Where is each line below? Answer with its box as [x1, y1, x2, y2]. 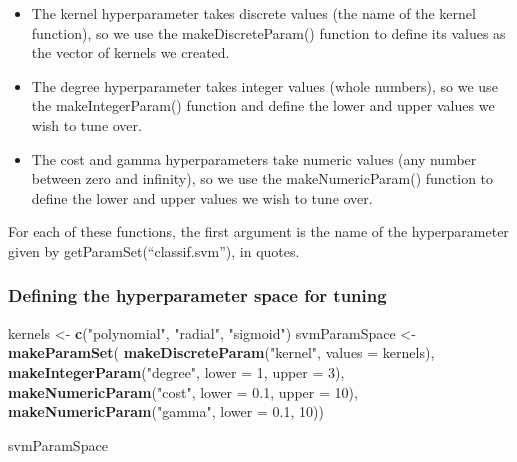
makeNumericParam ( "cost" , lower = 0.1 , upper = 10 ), [8, 381, 358, 402]
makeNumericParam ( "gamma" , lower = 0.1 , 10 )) [8, 401, 324, 422]
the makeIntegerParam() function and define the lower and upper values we [31, 95, 495, 116]
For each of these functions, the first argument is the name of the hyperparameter [8, 221, 509, 242]
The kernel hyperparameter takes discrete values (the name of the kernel [31, 3, 476, 23]
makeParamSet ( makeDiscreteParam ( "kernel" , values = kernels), [8, 342, 435, 363]
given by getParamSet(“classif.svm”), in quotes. [8, 240, 300, 261]
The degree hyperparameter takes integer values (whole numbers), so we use [31, 75, 498, 96]
